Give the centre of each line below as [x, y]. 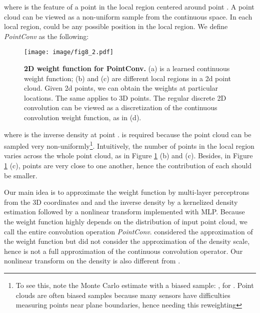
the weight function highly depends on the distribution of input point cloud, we [126, 221]
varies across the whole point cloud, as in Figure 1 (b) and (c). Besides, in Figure [128, 155]
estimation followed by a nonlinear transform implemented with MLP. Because [124, 212]
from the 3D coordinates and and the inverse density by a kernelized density [121, 202]
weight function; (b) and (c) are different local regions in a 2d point [127, 78]
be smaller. [21, 175]
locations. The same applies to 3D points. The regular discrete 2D [125, 97]
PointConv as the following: [46, 36]
